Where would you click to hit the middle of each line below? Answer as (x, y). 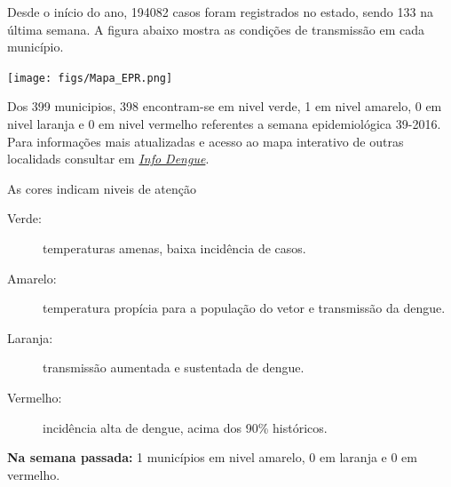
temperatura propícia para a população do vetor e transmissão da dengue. (244, 308)
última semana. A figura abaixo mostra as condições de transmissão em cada (216, 29)
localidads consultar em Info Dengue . (108, 159)
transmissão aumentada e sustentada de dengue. (174, 367)
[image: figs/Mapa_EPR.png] (90, 78)
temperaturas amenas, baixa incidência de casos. (174, 248)
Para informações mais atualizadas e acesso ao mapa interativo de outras (206, 141)
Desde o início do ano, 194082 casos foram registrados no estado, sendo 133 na (220, 12)
